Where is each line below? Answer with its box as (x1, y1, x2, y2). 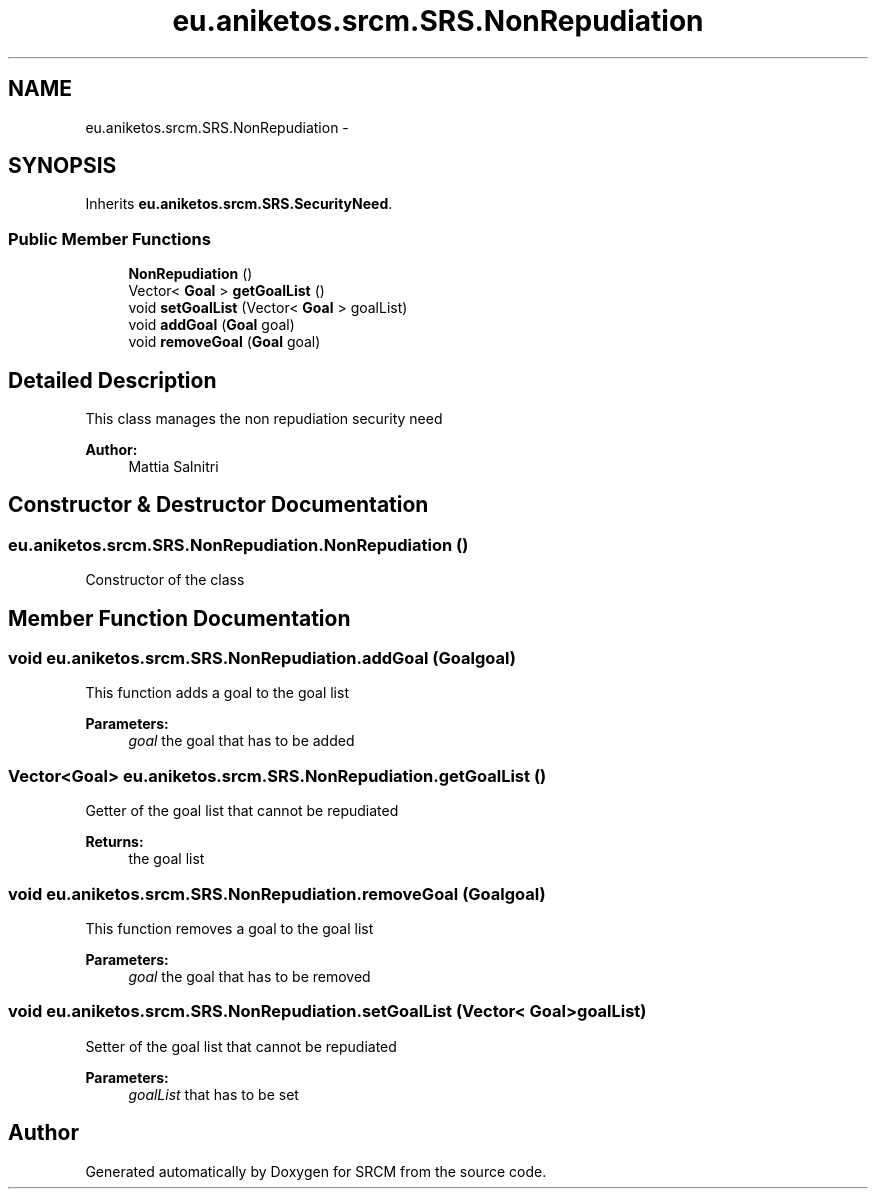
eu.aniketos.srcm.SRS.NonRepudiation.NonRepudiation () (8, 534, 469, 555)
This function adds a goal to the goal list (85, 684, 349, 702)
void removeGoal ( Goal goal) (128, 333, 321, 351)
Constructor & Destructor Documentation (8, 492, 429, 518)
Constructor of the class (85, 571, 245, 589)
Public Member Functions (8, 228, 211, 249)
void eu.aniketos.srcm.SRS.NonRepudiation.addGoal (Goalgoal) (8, 648, 516, 669)
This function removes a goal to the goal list (85, 919, 374, 937)
